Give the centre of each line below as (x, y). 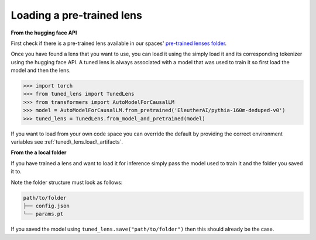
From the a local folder (39, 152)
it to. (16, 172)
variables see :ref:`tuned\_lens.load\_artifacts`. (67, 142)
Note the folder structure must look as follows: (67, 182)
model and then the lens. (41, 71)
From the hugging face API (44, 33)
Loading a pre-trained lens (77, 15)
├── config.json (47, 206)
